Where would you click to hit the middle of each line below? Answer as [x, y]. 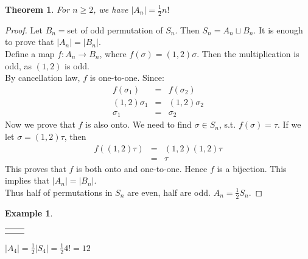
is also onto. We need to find [138, 124]
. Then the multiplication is [248, 54]
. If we [289, 124]
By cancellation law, [43, 78]
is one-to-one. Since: [127, 78]
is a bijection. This [252, 168]
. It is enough [278, 29]
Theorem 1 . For [37, 9]
